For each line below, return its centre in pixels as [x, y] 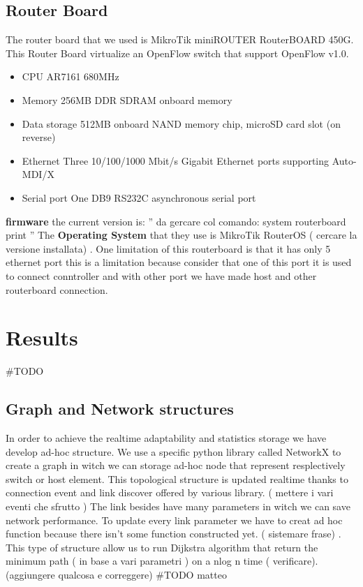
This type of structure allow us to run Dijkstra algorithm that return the [162, 547]
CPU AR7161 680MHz [71, 76]
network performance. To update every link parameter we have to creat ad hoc [174, 520]
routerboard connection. [57, 289]
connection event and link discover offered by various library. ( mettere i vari [170, 492]
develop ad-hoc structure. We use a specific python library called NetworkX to [173, 451]
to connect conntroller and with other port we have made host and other [161, 275]
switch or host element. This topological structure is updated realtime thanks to [177, 478]
